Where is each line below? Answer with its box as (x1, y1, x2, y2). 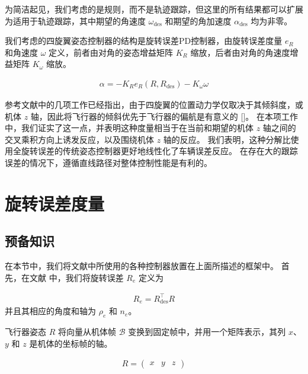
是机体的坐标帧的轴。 (29, 337, 113, 349)
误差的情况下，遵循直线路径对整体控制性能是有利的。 (5, 156, 212, 168)
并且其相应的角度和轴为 (5, 305, 96, 317)
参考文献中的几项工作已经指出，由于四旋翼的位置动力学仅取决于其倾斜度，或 (5, 98, 303, 110)
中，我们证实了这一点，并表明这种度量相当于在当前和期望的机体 (5, 122, 254, 134)
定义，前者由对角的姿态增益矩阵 (49, 46, 174, 58)
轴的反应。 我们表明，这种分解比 (163, 133, 291, 145)
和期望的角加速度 (165, 14, 232, 27)
